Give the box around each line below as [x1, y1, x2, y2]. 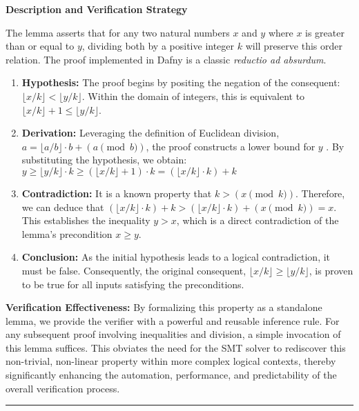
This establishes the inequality [21, 213, 151, 228]
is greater [305, 25, 345, 39]
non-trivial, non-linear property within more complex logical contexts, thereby [6, 354, 336, 368]
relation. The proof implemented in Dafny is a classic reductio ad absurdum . [6, 52, 327, 66]
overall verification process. [6, 381, 120, 395]
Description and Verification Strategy [6, 2, 188, 16]
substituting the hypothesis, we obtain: [21, 152, 187, 167]
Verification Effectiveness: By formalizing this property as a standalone [6, 300, 322, 314]
